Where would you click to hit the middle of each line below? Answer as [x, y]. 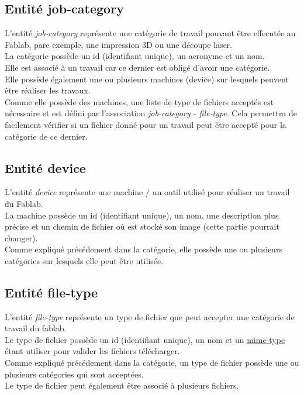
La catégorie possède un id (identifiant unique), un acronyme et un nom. [135, 56]
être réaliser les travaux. [48, 90]
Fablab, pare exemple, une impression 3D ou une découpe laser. [119, 44]
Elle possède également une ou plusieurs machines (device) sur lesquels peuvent [147, 79]
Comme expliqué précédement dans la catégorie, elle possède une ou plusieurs [144, 249]
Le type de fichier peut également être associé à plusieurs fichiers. [122, 385]
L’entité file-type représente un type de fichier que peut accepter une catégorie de [150, 316]
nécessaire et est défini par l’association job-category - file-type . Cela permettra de [151, 113]
